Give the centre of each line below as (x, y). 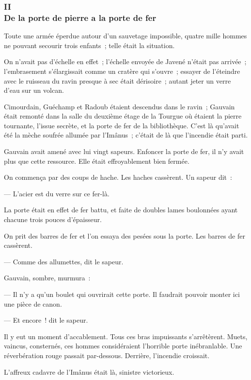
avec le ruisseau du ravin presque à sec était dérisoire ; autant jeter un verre (118, 80)
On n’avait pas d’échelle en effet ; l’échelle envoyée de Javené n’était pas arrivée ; (125, 61)
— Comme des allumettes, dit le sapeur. (64, 261)
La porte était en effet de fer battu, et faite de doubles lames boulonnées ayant (121, 210)
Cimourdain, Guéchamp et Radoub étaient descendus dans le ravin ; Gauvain (119, 106)
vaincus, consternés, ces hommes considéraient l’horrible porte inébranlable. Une (123, 346)
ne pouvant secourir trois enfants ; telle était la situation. (89, 45)
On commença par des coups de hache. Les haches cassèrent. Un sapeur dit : (118, 177)
